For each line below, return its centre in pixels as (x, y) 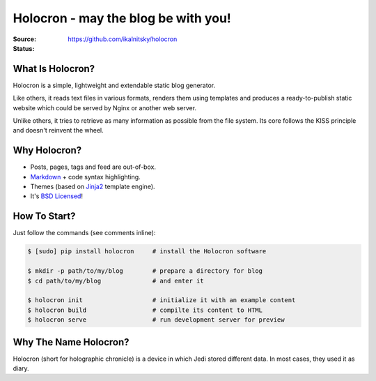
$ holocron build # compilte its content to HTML (145, 310)
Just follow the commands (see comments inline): (84, 233)
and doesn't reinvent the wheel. (58, 130)
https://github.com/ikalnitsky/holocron (123, 39)
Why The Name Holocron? (71, 342)
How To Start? (44, 216)
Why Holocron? (47, 150)
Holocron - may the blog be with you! (122, 18)
